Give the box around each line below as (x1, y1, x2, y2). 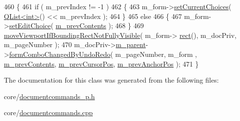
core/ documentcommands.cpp (4, 107, 93, 118)
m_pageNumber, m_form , (115, 49, 197, 59)
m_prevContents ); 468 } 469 (56, 20, 144, 31)
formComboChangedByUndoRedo (9, 49, 111, 59)
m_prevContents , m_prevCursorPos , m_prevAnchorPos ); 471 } (4, 58, 199, 69)
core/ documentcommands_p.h (4, 91, 95, 101)
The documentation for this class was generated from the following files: (4, 75, 219, 85)
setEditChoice (9, 20, 51, 31)
